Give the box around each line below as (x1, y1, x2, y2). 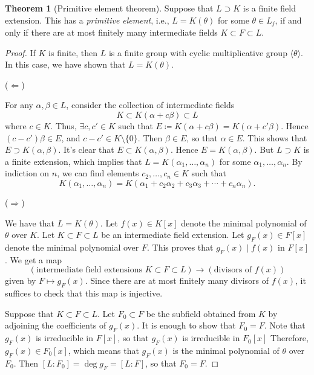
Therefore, (270, 332, 309, 344)
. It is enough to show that (137, 319, 236, 332)
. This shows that (242, 131, 307, 144)
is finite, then (48, 46, 98, 59)
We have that (5, 216, 55, 229)
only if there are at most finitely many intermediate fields (5, 26, 218, 39)
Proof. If (5, 46, 36, 59)
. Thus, (50, 120, 77, 132)
